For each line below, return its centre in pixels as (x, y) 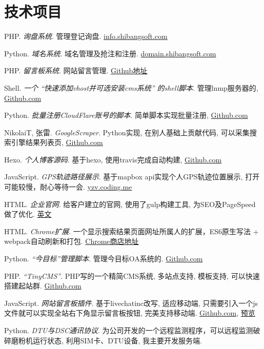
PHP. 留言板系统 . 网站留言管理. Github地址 (76, 70)
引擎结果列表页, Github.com (57, 142)
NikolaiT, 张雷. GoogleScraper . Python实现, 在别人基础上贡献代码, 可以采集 (127, 132)
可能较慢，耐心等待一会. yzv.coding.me (68, 187)
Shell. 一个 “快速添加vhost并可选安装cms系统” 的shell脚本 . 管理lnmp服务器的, (131, 87)
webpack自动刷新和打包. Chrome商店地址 (72, 241)
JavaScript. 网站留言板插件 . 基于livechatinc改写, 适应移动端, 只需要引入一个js (131, 303)
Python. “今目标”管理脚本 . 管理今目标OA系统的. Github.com (104, 259)
